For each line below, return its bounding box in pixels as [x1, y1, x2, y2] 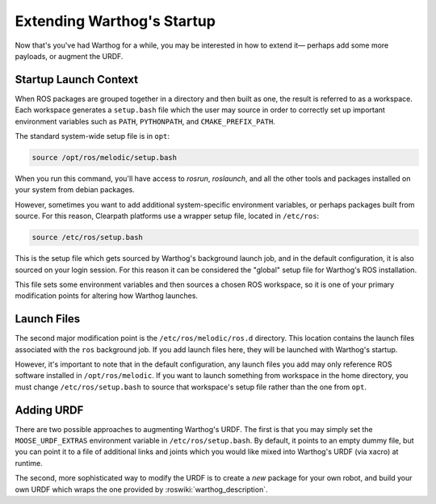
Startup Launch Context [15, 73, 139, 86]
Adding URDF [15, 403, 84, 417]
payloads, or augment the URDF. [15, 51, 124, 61]
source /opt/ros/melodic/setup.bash [31, 153, 178, 162]
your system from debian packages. [15, 185, 135, 195]
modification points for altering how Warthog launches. [15, 291, 198, 300]
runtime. [15, 458, 44, 468]
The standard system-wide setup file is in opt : [15, 132, 170, 141]
